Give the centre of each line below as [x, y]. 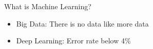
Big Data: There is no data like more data [82, 23]
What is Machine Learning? [48, 6]
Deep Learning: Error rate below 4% [73, 41]
